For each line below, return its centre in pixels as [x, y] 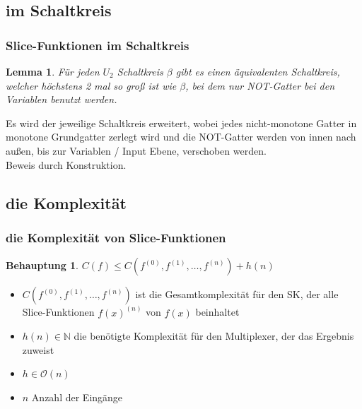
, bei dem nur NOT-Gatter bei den [260, 85]
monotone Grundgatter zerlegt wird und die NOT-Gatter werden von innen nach [181, 137]
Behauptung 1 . [42, 265]
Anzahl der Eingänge [77, 397]
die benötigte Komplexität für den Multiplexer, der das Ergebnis [214, 336]
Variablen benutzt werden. [62, 99]
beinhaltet [217, 312]
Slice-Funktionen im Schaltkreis [98, 45]
